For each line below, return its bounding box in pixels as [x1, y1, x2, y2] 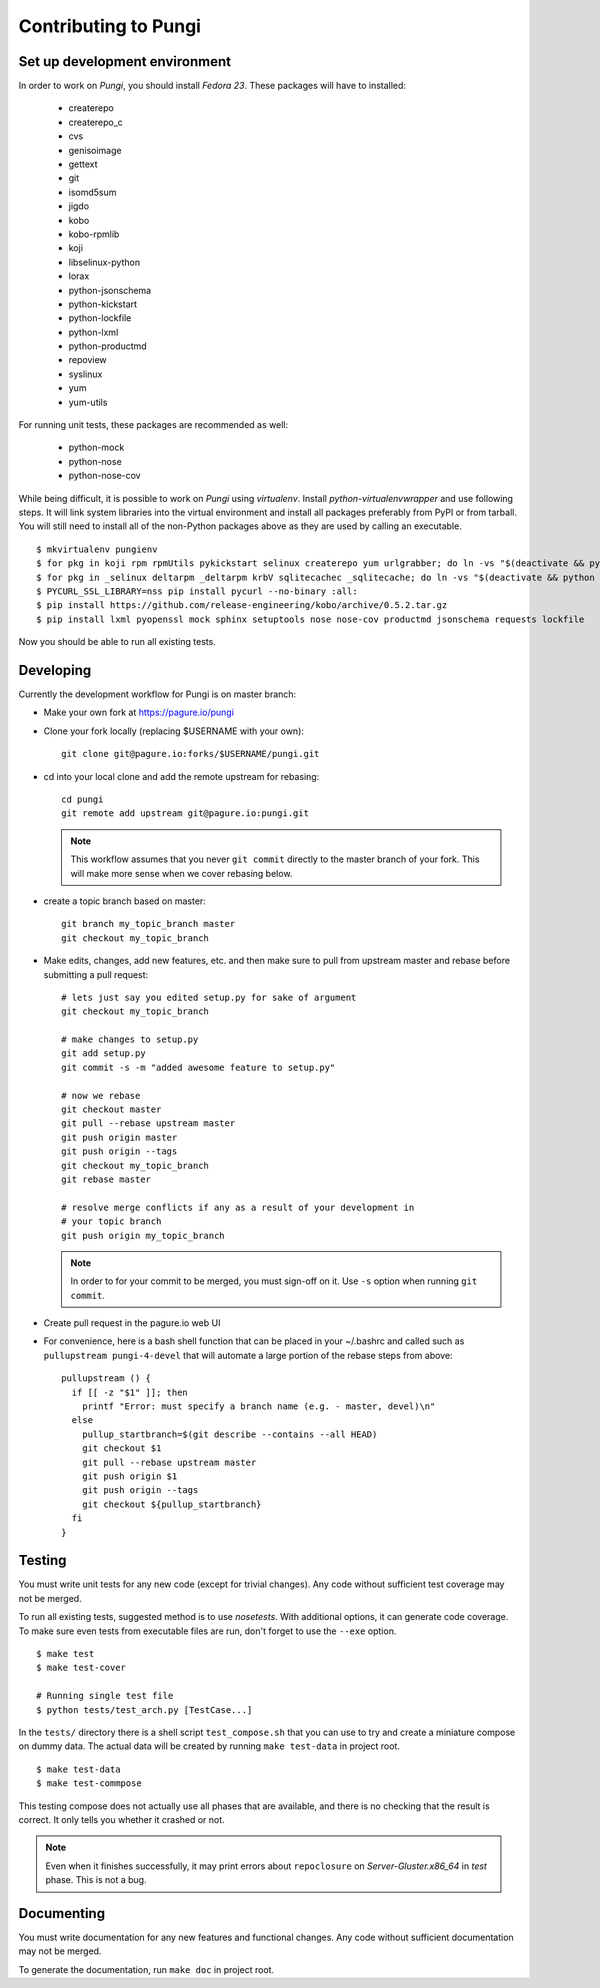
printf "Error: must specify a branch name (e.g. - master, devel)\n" [81, 1401, 436, 1412]
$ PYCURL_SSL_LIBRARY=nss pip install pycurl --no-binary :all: [36, 585, 359, 597]
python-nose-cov [68, 470, 141, 482]
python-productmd [68, 340, 147, 352]
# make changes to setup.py [61, 1034, 199, 1045]
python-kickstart [68, 298, 138, 310]
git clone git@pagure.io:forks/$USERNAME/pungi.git [61, 748, 320, 760]
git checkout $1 [81, 1443, 162, 1454]
